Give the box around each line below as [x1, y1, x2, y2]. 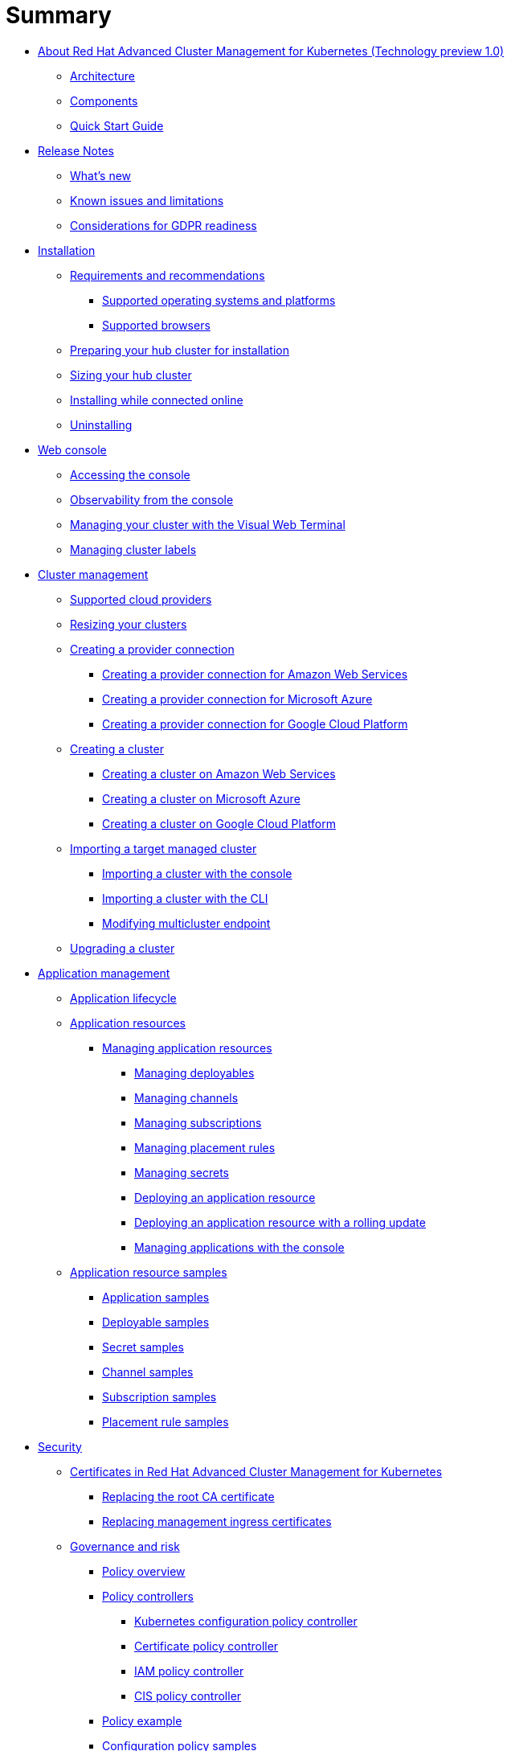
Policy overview [102, 1564, 186, 1578]
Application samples [102, 1290, 210, 1304]
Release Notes [38, 143, 114, 158]
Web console [38, 442, 107, 457]
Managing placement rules [134, 1140, 276, 1154]
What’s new [70, 168, 132, 182]
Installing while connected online [70, 392, 243, 407]
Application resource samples [70, 1265, 227, 1279]
